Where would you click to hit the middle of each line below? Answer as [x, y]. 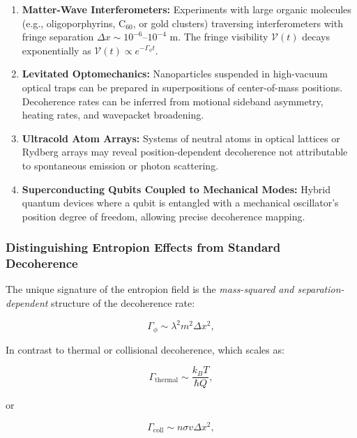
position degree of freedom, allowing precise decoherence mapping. [164, 216]
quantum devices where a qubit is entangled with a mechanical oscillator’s [180, 203]
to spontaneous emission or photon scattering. [120, 165]
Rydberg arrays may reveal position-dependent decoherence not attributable [185, 152]
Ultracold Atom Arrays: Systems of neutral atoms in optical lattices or [181, 138]
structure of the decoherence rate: [123, 303]
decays [316, 37]
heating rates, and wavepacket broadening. [113, 115]
